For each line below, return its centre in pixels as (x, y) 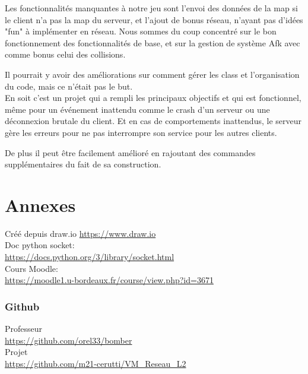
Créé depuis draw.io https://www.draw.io (80, 233)
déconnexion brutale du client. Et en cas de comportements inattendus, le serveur (153, 121)
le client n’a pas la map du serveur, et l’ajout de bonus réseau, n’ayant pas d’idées (154, 19)
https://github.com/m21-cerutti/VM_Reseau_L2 (96, 363)
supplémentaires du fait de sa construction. (83, 164)
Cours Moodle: (31, 268)
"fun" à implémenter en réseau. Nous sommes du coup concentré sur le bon (141, 31)
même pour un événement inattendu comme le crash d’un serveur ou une (137, 109)
